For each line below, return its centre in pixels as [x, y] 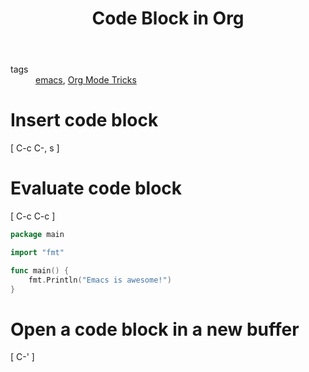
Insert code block [84, 120]
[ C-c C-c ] [33, 216]
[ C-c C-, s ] [35, 148]
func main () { [40, 270]
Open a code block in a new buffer [155, 329]
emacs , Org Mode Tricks [86, 80]
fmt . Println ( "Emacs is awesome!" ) [100, 280]
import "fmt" [37, 252]
